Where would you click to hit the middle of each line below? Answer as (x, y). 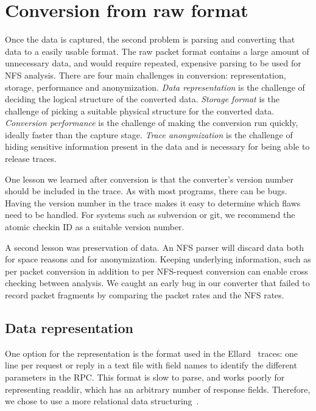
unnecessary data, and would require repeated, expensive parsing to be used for (153, 63)
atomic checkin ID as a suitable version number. (95, 227)
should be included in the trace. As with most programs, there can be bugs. (146, 191)
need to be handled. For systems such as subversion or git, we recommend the (150, 215)
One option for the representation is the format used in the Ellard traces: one (152, 353)
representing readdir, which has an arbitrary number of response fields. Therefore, (158, 389)
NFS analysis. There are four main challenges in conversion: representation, (146, 75)
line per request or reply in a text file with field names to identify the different (151, 365)
